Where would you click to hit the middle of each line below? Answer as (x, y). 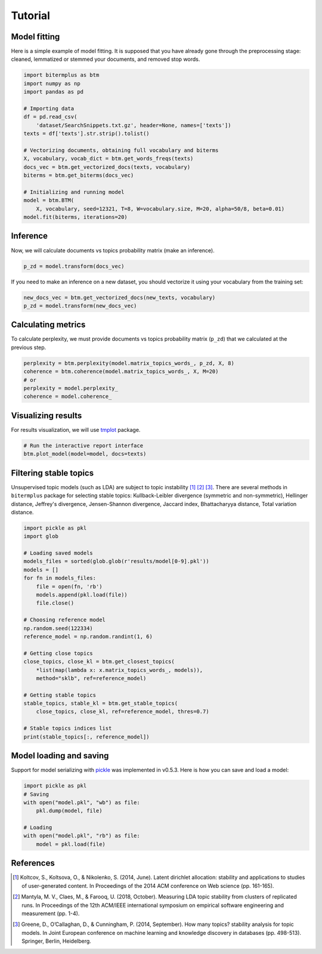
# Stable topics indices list (68, 728)
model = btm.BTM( (49, 200)
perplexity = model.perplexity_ (71, 388)
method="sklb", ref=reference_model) (91, 678)
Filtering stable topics (52, 473)
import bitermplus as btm (61, 75)
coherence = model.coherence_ (68, 396)
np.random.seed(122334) (58, 628)
